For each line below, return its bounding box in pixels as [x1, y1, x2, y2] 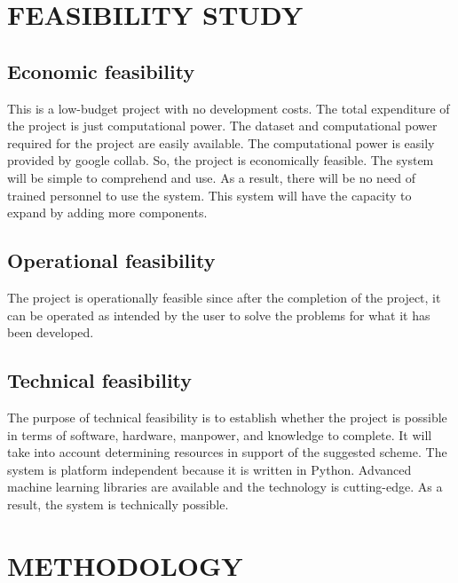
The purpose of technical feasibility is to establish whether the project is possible [7, 407, 447, 426]
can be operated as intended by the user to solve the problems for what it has [7, 305, 430, 324]
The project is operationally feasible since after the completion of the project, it [7, 288, 441, 306]
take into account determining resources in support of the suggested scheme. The [7, 443, 447, 461]
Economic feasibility [7, 57, 195, 84]
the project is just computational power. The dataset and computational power [7, 116, 438, 135]
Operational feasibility [7, 247, 216, 274]
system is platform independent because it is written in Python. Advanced [7, 460, 412, 478]
